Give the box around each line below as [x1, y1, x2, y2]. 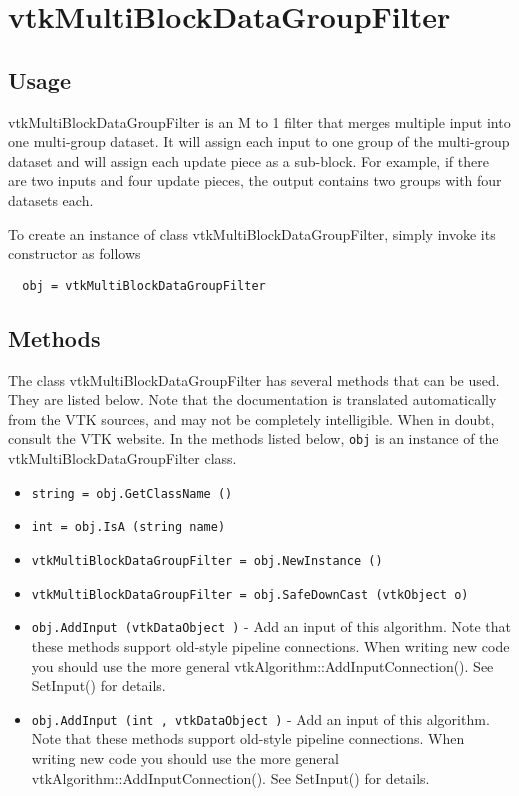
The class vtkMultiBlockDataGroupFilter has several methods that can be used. [8, 369, 500, 390]
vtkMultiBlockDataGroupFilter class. [8, 448, 237, 469]
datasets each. [8, 189, 94, 210]
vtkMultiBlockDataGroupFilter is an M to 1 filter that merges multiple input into [8, 111, 511, 132]
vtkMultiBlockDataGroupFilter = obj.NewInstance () [31, 553, 383, 568]
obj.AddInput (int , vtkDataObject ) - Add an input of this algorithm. [31, 708, 490, 729]
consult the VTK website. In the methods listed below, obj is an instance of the [8, 428, 499, 449]
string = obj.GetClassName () [31, 486, 233, 501]
